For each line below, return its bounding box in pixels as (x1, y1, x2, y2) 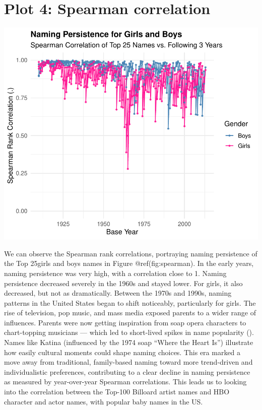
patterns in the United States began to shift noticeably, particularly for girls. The (4, 297, 256, 308)
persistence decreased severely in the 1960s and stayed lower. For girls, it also (4, 278, 243, 288)
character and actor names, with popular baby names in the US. (4, 396, 203, 406)
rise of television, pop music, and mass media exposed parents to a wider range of (4, 307, 256, 318)
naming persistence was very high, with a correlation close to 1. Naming (4, 267, 227, 278)
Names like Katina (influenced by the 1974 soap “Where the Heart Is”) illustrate (4, 337, 253, 348)
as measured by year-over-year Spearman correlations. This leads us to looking (4, 376, 247, 387)
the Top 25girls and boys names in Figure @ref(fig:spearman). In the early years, (4, 258, 254, 268)
